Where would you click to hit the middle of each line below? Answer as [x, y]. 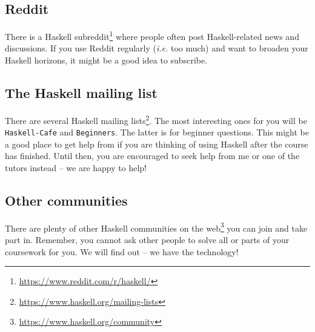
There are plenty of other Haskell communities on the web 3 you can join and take [156, 227]
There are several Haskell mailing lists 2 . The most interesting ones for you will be [156, 119]
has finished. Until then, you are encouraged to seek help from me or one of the [152, 156]
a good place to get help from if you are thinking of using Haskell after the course [157, 144]
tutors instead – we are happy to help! [76, 167]
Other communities [66, 200]
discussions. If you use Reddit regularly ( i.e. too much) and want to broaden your [157, 48]
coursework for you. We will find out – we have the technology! [122, 251]
